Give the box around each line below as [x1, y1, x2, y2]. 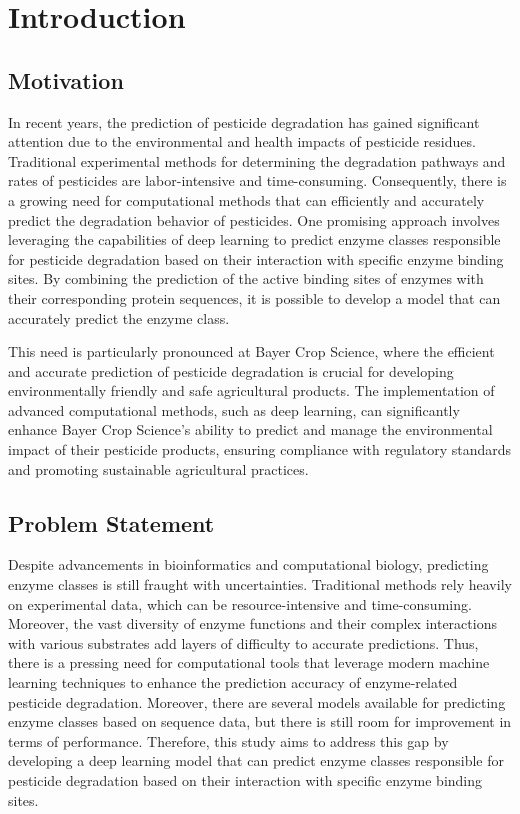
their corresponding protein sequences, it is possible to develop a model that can [8, 287, 501, 308]
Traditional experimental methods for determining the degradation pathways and [8, 150, 506, 171]
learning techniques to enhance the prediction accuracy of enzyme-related [8, 672, 458, 693]
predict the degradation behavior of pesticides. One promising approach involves [8, 209, 500, 230]
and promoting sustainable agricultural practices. [8, 458, 309, 479]
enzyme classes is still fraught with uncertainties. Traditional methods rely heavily [8, 574, 512, 595]
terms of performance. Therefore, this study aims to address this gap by [8, 730, 449, 751]
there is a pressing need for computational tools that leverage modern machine [8, 652, 490, 673]
